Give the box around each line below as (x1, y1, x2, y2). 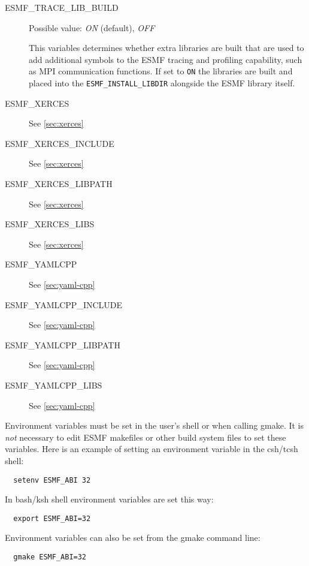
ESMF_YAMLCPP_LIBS (5, 379, 102, 391)
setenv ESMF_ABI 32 (13, 475, 91, 484)
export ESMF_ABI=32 (13, 514, 91, 523)
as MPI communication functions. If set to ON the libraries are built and (29, 65, 293, 77)
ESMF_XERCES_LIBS (5, 218, 95, 230)
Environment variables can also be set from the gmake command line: (5, 531, 260, 544)
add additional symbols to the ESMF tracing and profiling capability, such (29, 53, 302, 65)
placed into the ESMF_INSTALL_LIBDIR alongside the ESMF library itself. (29, 77, 295, 89)
